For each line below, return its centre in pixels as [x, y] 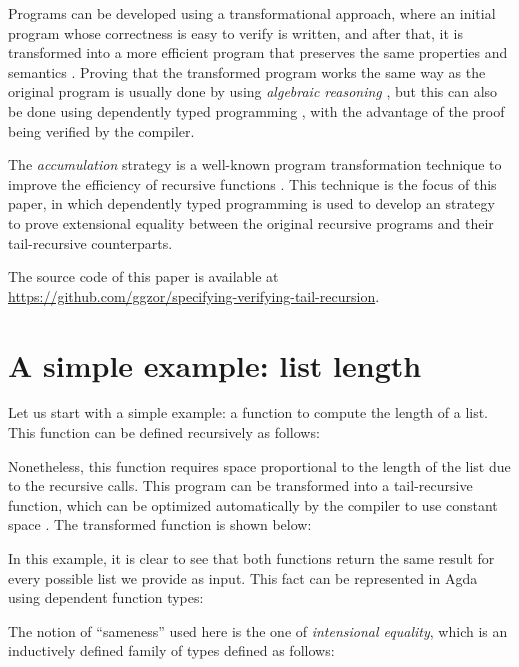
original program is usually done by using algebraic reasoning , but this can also [253, 91]
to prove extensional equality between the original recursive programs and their [251, 222]
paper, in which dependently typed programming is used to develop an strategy [251, 203]
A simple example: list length [215, 364]
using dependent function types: [106, 597]
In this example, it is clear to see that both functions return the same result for [251, 558]
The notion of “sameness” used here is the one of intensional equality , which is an [258, 630]
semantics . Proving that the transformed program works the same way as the [247, 71]
